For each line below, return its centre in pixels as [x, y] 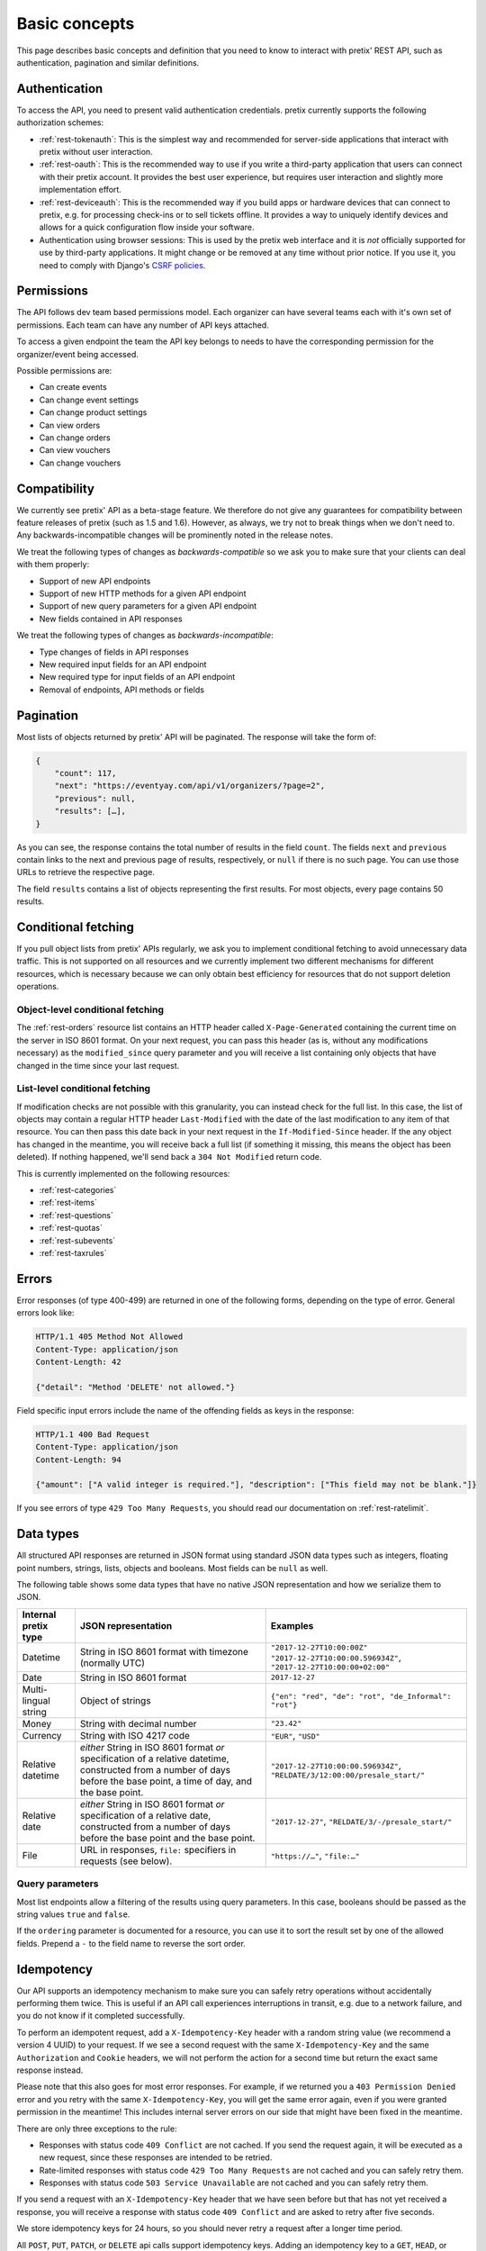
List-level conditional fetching [84, 1089]
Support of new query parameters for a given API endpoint [148, 606]
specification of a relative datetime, [154, 1758]
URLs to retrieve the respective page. [85, 872]
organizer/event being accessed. [77, 354]
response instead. [50, 2070]
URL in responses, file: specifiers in [158, 1849]
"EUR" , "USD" [295, 1735]
